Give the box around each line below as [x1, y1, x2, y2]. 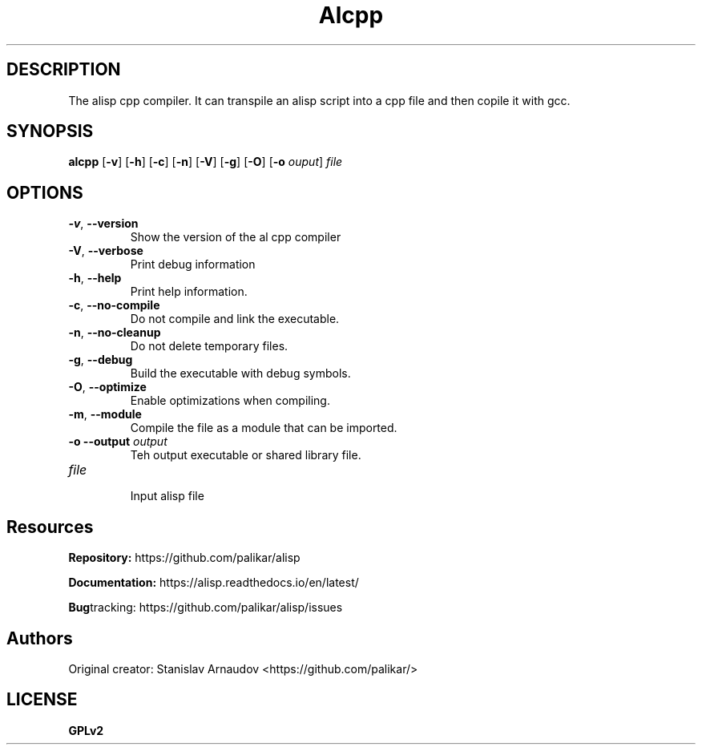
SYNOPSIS [6, 121, 94, 142]
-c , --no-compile [68, 298, 160, 313]
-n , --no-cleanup [68, 325, 161, 340]
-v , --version [68, 216, 139, 231]
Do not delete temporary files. [130, 339, 288, 353]
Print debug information [130, 257, 256, 272]
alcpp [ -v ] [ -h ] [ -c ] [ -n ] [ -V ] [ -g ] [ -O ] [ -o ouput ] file [68, 155, 343, 169]
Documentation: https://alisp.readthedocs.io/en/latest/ [68, 575, 359, 590]
